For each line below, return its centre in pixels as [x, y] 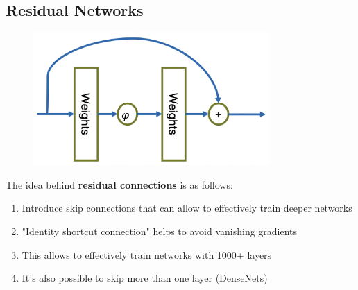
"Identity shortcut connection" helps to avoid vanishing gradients [160, 231]
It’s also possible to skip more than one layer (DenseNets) [145, 278]
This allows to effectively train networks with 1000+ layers [147, 254]
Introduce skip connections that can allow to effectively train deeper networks [187, 208]
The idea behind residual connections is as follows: [119, 184]
